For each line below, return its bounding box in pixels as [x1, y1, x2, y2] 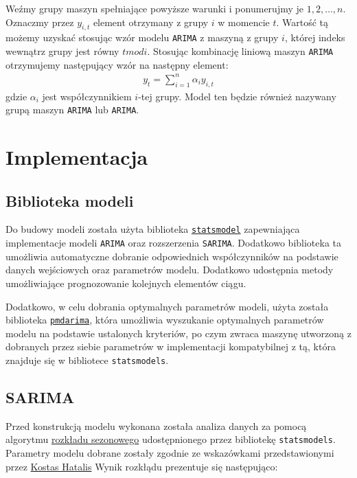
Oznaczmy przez [5, 14, 74, 29]
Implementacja [5, 143, 148, 171]
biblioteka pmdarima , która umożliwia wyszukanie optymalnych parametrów [5, 312, 324, 327]
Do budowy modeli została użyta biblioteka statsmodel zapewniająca [5, 222, 300, 236]
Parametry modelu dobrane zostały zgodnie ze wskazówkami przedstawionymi [5, 446, 334, 460]
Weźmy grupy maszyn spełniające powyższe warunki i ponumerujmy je [5, 1, 303, 15]
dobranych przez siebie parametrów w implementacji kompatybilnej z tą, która [5, 339, 336, 354]
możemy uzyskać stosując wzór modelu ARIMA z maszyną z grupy [5, 30, 279, 45]
